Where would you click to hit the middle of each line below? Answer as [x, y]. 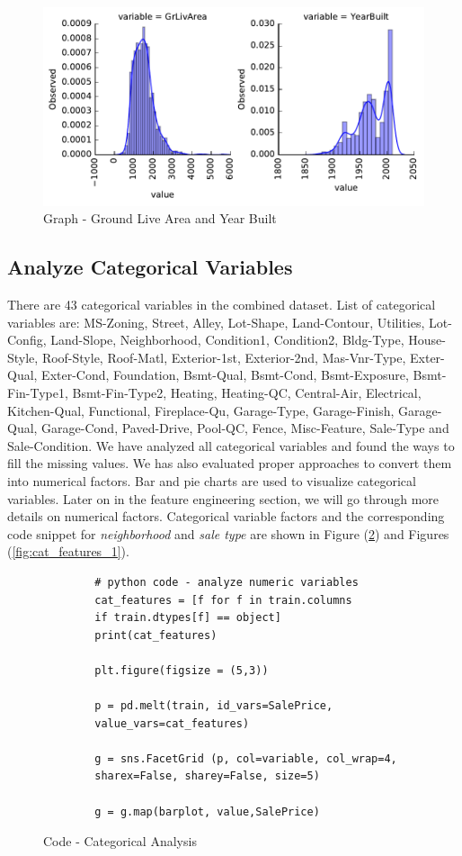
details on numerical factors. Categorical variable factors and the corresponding [226, 516]
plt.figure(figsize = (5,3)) [182, 670]
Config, [27, 340]
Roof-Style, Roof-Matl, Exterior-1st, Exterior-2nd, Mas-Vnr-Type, [224, 357]
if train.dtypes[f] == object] [188, 618]
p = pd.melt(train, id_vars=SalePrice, [214, 706]
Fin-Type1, [38, 393]
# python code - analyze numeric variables [227, 582]
